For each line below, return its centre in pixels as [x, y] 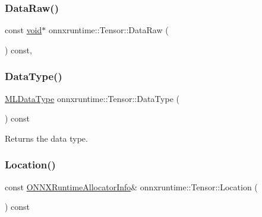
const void [23, 30]
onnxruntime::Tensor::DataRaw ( [108, 30]
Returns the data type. [46, 138]
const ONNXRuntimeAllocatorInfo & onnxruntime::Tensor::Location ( [131, 186]
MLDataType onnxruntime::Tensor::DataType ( [92, 98]
